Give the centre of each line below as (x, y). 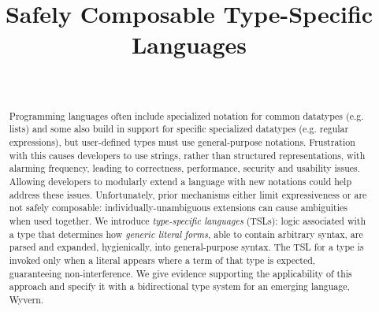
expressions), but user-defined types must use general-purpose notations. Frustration (182, 142)
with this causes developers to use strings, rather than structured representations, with (187, 155)
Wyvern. (26, 299)
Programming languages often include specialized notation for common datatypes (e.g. (186, 115)
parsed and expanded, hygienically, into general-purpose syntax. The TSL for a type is (186, 247)
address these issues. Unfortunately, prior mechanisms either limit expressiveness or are (188, 194)
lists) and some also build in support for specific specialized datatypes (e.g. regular (179, 129)
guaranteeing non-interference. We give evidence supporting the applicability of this (180, 273)
